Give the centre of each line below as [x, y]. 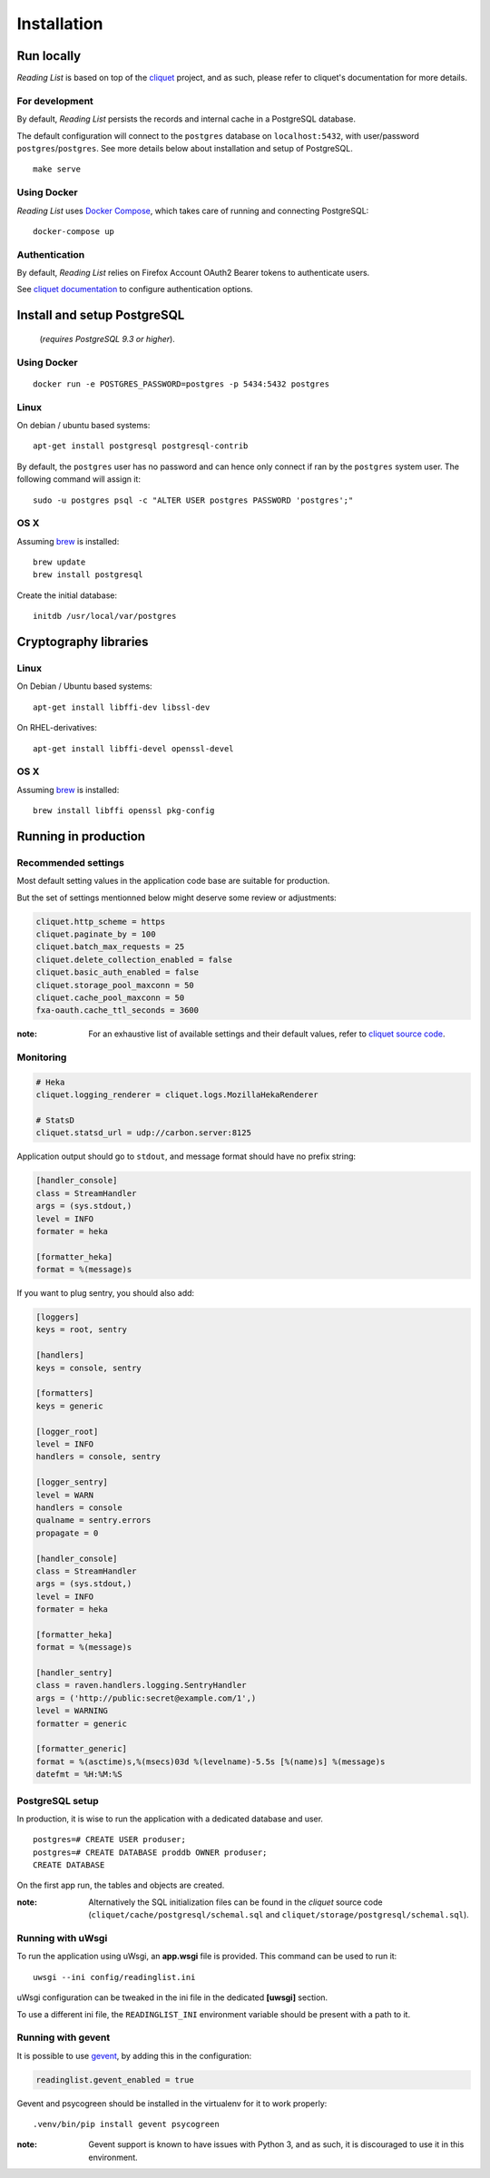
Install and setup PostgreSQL [101, 315]
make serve [57, 169]
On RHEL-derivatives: [57, 728]
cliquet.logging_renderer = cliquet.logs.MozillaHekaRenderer [177, 1095]
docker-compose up [74, 231]
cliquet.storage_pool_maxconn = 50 [115, 985]
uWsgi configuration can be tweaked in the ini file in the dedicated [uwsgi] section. [172, 1997]
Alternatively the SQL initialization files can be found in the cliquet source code [235, 1902]
